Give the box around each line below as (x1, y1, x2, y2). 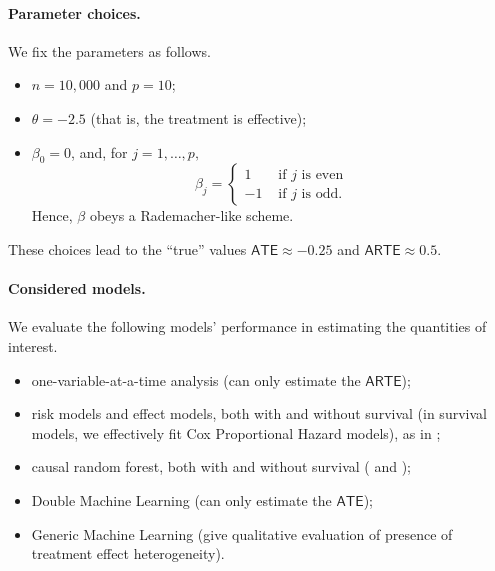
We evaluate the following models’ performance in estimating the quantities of (8, 316, 487, 337)
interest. (8, 335, 58, 356)
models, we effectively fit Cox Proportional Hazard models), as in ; (31, 422, 441, 443)
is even (301, 167, 344, 182)
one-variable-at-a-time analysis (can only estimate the (31, 369, 361, 390)
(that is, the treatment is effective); (90, 107, 307, 128)
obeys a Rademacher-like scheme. (89, 205, 294, 226)
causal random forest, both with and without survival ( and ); (31, 456, 411, 477)
